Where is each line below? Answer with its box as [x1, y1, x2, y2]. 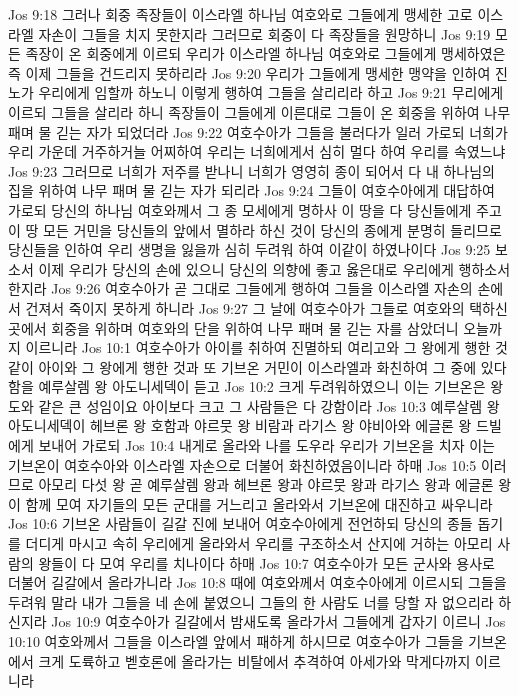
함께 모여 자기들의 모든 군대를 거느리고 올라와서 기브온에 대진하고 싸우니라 [25, 493, 493, 514]
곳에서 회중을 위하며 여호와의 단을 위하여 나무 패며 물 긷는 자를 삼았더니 [8, 317, 459, 338]
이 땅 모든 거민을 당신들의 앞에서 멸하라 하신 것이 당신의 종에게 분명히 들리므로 [8, 219, 502, 240]
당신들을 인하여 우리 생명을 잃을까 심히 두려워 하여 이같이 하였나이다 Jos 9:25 [8, 239, 491, 260]
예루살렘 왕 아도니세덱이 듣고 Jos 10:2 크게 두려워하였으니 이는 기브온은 [38, 376, 486, 397]
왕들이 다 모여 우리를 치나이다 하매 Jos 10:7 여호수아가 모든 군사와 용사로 [38, 552, 495, 573]
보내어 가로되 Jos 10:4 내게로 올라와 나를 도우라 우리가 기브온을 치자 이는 [38, 435, 495, 456]
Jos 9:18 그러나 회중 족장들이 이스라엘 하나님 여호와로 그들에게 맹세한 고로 [8, 4, 473, 24]
